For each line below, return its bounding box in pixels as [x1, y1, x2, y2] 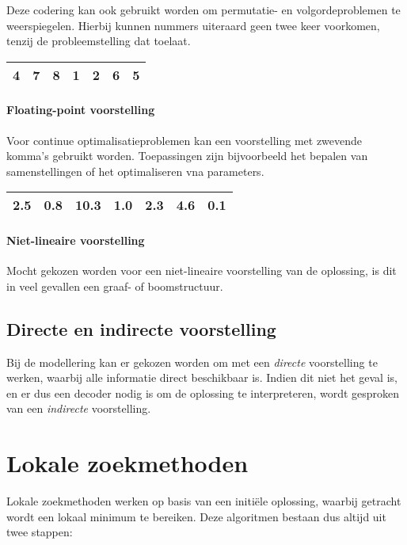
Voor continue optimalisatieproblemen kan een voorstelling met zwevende [6, 131, 363, 148]
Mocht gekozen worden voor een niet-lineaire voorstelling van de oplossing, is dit [6, 262, 397, 279]
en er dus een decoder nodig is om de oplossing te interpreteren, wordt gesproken [6, 384, 400, 401]
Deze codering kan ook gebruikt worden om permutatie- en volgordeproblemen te [6, 2, 401, 17]
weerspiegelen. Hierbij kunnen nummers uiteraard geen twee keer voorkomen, [6, 17, 380, 33]
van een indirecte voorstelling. [6, 400, 151, 417]
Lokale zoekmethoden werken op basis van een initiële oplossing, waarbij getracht [6, 493, 401, 509]
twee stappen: [6, 524, 73, 540]
